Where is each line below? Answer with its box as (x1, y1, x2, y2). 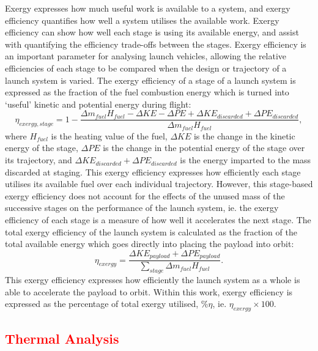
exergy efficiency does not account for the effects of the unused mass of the (5, 189, 285, 202)
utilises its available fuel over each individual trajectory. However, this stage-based (5, 177, 313, 190)
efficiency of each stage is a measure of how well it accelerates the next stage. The (5, 213, 311, 226)
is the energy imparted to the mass (180, 153, 311, 166)
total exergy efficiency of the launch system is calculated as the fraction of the (5, 225, 297, 238)
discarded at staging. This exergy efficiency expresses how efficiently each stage (5, 165, 301, 178)
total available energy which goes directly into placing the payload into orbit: (5, 237, 294, 250)
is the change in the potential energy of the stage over (103, 141, 305, 154)
